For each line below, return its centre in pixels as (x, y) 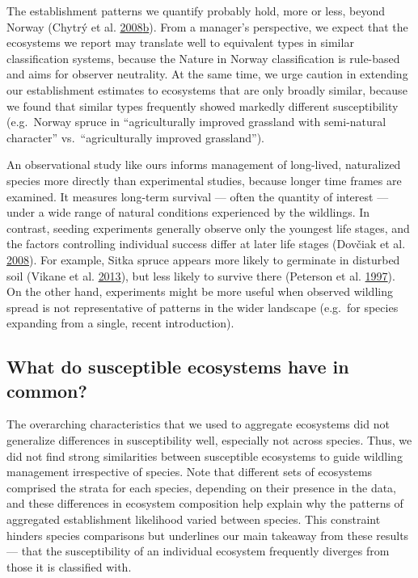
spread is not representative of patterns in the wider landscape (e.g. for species (203, 307)
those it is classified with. (69, 566)
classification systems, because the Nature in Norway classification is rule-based (203, 58)
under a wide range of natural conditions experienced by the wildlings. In (188, 212)
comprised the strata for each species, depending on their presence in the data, (202, 487)
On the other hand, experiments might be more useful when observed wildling (200, 291)
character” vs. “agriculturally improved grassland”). (135, 137)
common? (47, 390)
